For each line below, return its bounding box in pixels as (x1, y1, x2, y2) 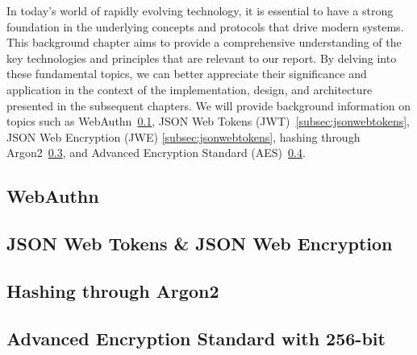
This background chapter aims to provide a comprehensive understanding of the (6, 34, 402, 51)
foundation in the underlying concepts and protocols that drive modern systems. (6, 18, 404, 35)
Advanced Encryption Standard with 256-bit (6, 325, 386, 350)
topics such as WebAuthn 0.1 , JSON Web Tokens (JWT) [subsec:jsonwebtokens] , (6, 113, 410, 130)
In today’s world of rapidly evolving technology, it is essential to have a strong (6, 2, 394, 19)
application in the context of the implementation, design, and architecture (6, 80, 373, 97)
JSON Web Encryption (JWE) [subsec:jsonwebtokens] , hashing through (6, 128, 361, 145)
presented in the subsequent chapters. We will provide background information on (6, 97, 411, 114)
